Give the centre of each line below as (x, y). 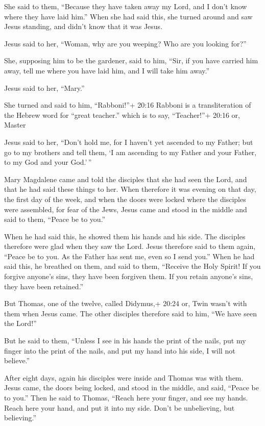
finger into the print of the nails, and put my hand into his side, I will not (120, 350)
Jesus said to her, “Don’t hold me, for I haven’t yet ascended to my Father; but (129, 142)
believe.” (17, 360)
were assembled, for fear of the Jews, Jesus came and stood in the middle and (126, 209)
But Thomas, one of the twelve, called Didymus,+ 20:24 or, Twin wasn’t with (126, 303)
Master (15, 125)
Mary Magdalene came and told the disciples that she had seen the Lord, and (126, 179)
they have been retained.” (44, 286)
